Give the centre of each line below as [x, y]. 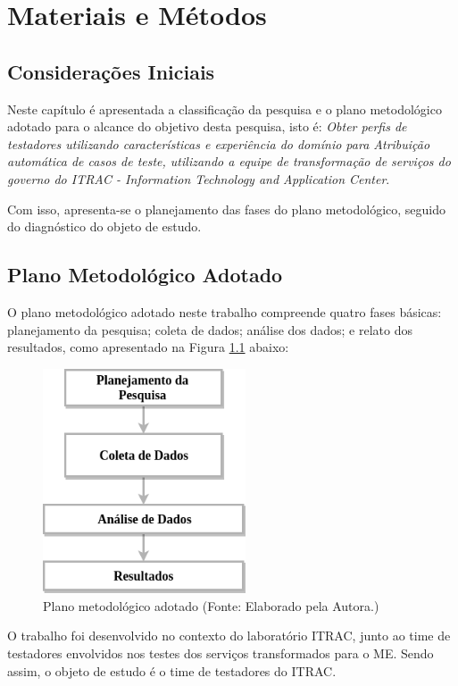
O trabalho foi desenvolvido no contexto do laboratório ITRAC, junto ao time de [229, 636]
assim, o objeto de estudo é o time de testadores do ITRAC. [172, 670]
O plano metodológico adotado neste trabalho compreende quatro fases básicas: [225, 311]
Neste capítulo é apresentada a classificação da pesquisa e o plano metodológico [225, 109]
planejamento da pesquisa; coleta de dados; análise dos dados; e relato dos [210, 329]
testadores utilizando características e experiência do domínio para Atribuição [219, 143]
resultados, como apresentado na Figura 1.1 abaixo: [148, 347]
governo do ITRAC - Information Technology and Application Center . [199, 178]
